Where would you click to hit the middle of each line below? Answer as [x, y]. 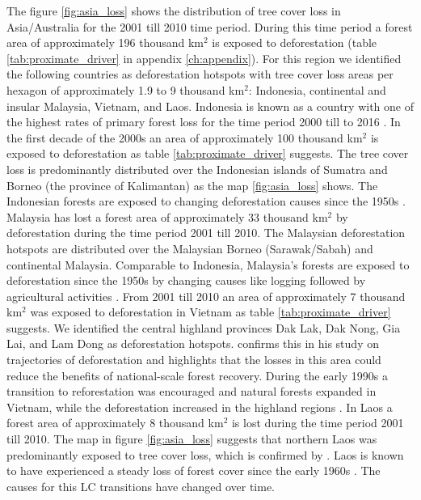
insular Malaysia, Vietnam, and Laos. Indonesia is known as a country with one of [210, 106]
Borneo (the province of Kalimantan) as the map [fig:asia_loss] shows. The [192, 185]
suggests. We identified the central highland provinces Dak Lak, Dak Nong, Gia [204, 327]
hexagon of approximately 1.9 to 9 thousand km [126, 89]
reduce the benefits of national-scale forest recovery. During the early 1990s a [198, 375]
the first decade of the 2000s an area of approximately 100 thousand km [185, 137]
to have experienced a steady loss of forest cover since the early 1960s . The [194, 470]
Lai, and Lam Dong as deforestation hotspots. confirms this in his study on [193, 343]
